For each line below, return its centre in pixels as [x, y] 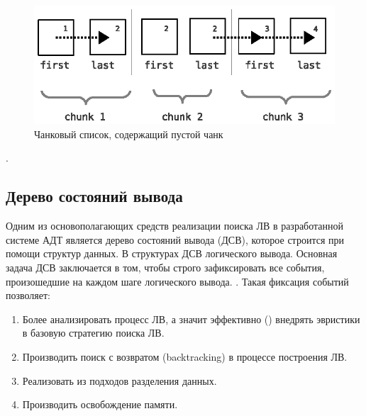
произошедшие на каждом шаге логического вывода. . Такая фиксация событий [177, 281]
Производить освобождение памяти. [100, 404]
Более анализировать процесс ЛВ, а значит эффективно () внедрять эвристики [191, 319]
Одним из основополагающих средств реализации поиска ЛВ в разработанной [175, 226]
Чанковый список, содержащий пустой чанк [129, 134]
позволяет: [28, 295]
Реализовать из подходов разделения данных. [120, 380]
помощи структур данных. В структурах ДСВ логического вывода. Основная [172, 253]
